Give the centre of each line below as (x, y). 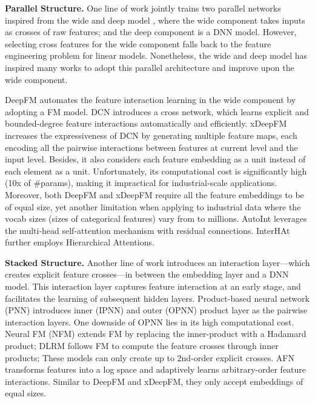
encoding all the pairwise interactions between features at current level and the (151, 147)
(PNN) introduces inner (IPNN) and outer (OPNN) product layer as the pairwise (156, 310)
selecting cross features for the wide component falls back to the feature (138, 43)
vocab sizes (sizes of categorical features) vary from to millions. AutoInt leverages (156, 218)
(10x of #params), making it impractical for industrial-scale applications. (141, 183)
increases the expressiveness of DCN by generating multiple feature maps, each (151, 135)
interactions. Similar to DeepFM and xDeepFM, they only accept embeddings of (154, 381)
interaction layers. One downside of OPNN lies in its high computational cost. (150, 321)
